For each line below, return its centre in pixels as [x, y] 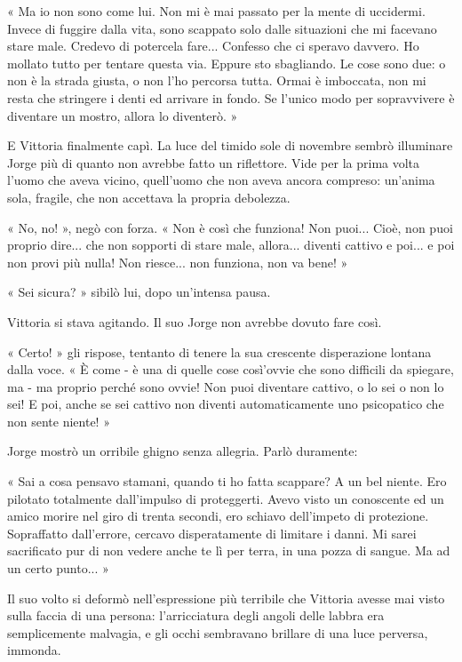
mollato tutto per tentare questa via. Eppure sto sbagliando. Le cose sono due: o [227, 63]
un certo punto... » [58, 568]
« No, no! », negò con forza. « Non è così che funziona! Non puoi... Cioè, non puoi [230, 227]
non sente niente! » [59, 421]
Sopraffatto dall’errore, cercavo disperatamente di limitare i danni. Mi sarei [212, 533]
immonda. [34, 650]
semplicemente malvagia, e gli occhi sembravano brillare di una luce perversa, [218, 632]
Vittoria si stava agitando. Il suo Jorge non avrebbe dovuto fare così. [195, 321]
